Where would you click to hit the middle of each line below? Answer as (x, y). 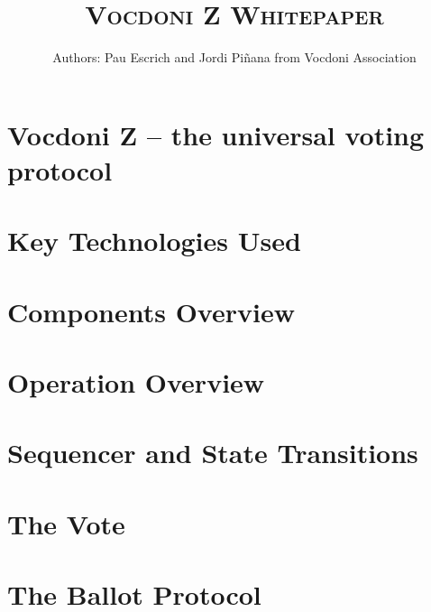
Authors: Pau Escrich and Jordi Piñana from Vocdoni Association (234, 57)
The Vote (66, 523)
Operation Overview (136, 382)
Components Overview (151, 311)
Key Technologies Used (154, 241)
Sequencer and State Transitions (213, 453)
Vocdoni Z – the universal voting (216, 134)
